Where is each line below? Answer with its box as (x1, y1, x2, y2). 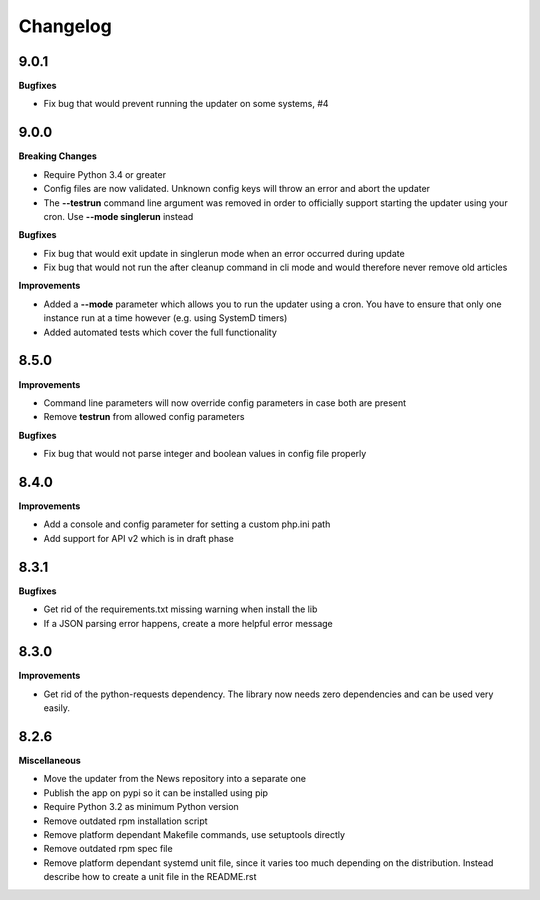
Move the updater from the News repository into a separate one (43, 773, 307, 785)
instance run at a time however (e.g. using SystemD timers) (43, 312, 288, 324)
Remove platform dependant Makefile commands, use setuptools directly (43, 829, 345, 841)
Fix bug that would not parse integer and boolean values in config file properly (43, 448, 367, 460)
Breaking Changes (18, 150, 97, 162)
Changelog (18, 15, 112, 37)
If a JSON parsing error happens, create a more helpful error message (43, 617, 334, 629)
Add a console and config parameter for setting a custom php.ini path (43, 518, 331, 530)
